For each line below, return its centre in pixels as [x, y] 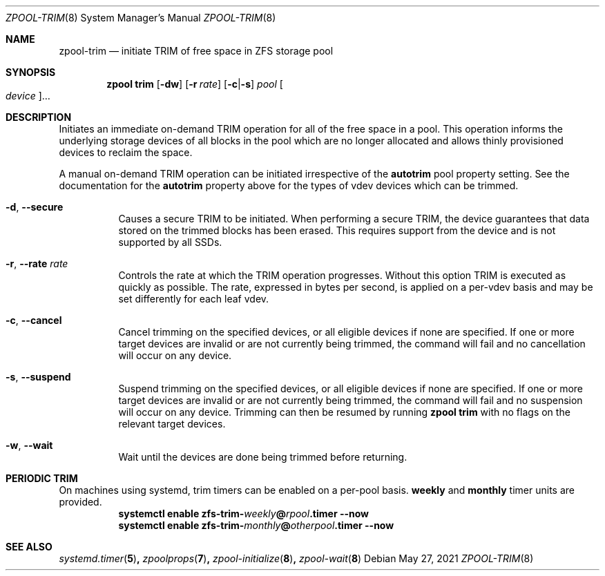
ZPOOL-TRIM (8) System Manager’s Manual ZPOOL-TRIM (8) [141, 18]
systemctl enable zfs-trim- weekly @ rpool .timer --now [244, 513]
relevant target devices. [172, 424]
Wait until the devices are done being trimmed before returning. [263, 457]
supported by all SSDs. [170, 242]
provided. [80, 502]
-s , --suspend [38, 377]
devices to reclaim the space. [126, 152]
